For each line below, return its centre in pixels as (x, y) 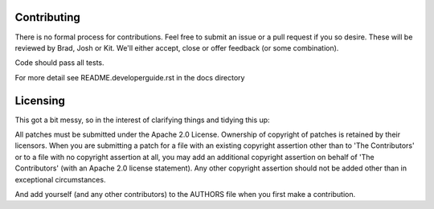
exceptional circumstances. (60, 179)
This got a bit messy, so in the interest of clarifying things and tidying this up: (142, 120)
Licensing (40, 100)
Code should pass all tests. (59, 63)
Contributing (47, 17)
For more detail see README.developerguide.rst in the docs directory (130, 77)
